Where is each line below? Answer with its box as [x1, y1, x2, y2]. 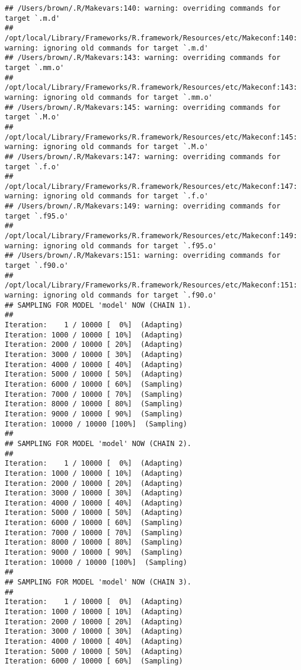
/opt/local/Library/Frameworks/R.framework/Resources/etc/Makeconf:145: [5, 132, 297, 141]
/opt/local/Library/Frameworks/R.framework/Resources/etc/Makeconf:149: [5, 232, 297, 241]
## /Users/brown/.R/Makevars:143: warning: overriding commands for [5, 53, 281, 62]
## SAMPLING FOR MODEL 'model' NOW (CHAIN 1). [5, 301, 191, 309]
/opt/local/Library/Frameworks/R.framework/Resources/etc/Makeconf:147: [5, 182, 297, 191]
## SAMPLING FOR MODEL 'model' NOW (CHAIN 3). [5, 578, 191, 587]
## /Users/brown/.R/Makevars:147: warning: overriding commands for [5, 152, 281, 161]
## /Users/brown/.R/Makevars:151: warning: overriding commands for [5, 251, 281, 260]
